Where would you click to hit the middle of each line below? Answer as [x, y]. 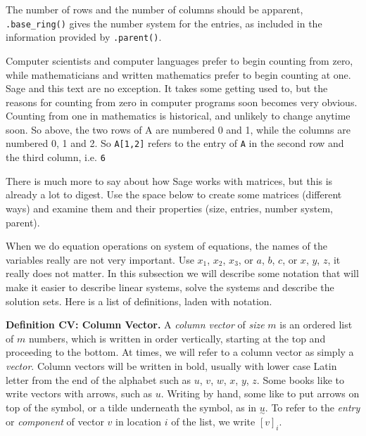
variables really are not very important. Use [100, 259]
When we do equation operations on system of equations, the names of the [166, 246]
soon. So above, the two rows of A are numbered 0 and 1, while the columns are [178, 129]
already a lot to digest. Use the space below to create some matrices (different [174, 194]
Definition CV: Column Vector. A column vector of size [135, 325]
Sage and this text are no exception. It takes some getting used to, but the [167, 88]
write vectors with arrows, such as [79, 393]
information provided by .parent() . [84, 37]
